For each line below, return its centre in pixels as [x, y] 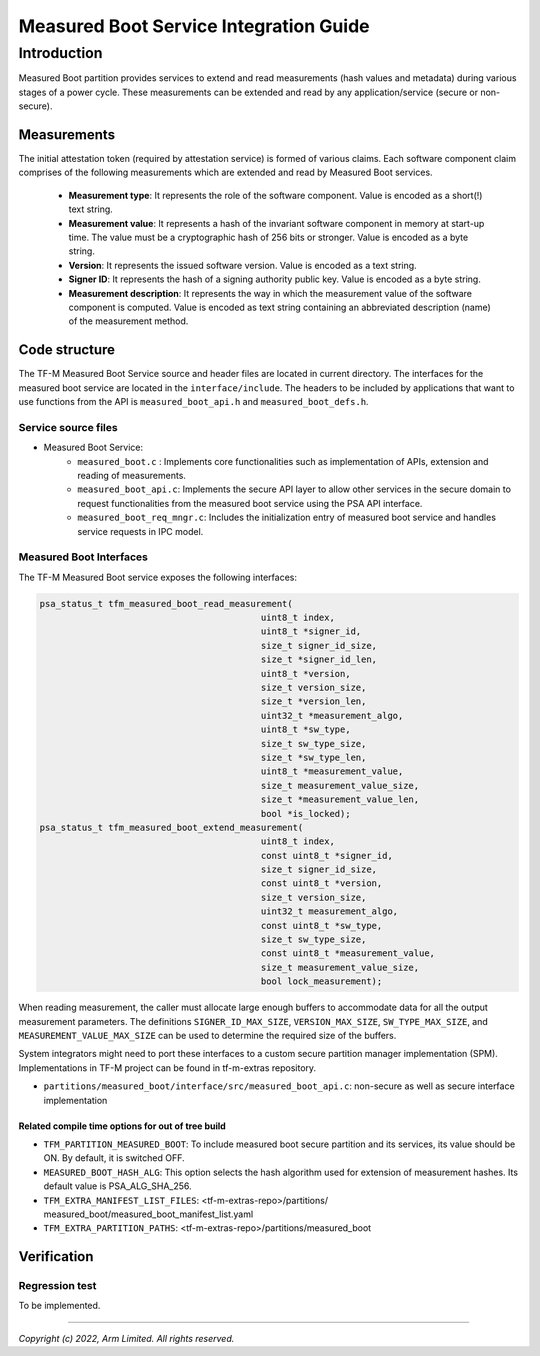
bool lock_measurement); [321, 981]
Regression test [57, 1286]
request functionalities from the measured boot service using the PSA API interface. [250, 503]
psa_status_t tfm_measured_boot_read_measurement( [166, 603]
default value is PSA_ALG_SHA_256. [117, 1186]
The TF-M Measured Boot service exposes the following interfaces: [157, 577]
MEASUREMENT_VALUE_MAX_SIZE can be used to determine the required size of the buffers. [207, 1035]
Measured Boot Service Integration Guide [194, 26]
